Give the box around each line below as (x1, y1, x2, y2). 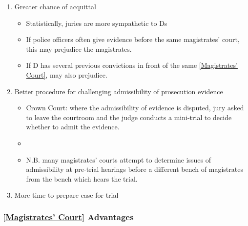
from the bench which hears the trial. (26, 173, 138, 184)
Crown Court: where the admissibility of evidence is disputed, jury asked (26, 103, 244, 113)
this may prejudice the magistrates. (26, 43, 132, 54)
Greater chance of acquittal (14, 1, 96, 11)
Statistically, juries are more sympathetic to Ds (26, 18, 167, 28)
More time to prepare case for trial (14, 190, 119, 200)
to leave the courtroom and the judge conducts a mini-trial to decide (26, 112, 232, 122)
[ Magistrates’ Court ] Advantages (3, 210, 134, 223)
